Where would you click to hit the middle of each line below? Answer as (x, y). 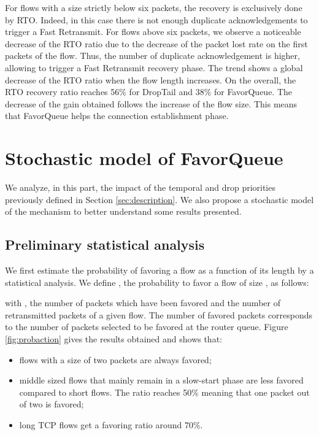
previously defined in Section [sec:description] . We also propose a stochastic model (159, 199)
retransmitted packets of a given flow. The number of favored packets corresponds (159, 314)
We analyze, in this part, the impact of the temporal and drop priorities (140, 187)
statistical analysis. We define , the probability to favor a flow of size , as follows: (157, 282)
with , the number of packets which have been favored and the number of (143, 303)
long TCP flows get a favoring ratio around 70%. (111, 424)
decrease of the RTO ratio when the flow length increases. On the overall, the (151, 79)
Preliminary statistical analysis (105, 244)
